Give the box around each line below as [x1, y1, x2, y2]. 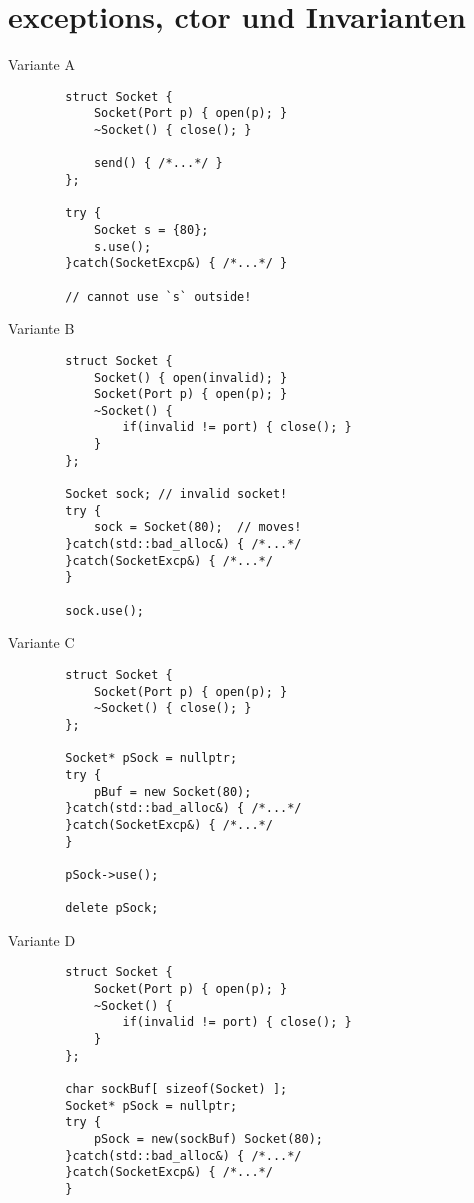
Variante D [8, 929, 76, 950]
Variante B [8, 318, 75, 339]
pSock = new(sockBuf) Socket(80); [93, 1131, 323, 1146]
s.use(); [93, 239, 152, 254]
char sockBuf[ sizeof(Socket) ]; [65, 1081, 288, 1096]
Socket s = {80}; [93, 222, 209, 237]
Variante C [8, 632, 75, 653]
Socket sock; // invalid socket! [65, 487, 288, 502]
